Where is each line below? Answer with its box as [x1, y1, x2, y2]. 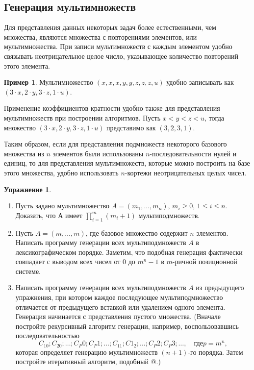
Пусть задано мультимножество [15, 200, 110, 211]
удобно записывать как [166, 77, 234, 87]
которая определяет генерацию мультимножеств [15, 346, 158, 357]
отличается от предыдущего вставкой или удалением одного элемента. [15, 301, 226, 312]
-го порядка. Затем [188, 346, 243, 357]
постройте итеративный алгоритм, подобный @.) [15, 356, 161, 367]
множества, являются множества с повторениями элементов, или [4, 31, 197, 42]
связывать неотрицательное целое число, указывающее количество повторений [4, 50, 238, 61]
